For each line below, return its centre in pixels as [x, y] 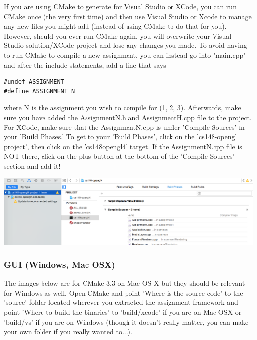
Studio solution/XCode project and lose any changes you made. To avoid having [126, 45]
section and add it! [32, 165]
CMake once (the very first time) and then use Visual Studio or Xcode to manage [128, 16]
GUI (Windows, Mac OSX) [60, 264]
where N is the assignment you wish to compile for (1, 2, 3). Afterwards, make [123, 107]
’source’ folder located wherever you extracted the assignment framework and [121, 302]
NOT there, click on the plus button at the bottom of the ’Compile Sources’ [119, 156]
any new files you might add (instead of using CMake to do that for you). [115, 26]
